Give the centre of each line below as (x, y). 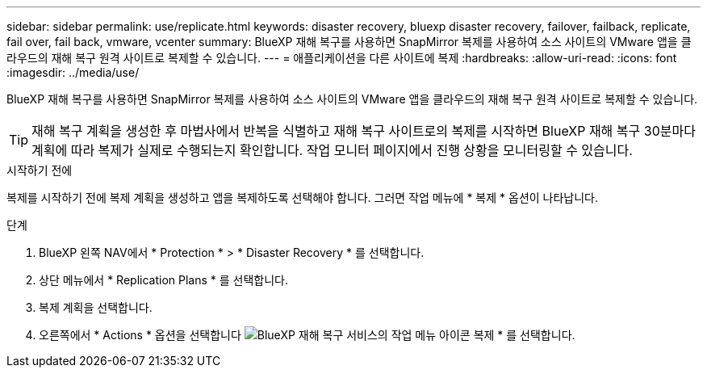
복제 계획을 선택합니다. (96, 307)
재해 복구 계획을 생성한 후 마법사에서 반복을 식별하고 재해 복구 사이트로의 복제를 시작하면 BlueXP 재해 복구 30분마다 (364, 131)
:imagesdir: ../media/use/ (73, 72)
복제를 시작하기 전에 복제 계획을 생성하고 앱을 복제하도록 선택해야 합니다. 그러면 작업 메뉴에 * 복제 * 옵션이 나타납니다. (303, 198)
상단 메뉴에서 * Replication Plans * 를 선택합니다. (163, 280)
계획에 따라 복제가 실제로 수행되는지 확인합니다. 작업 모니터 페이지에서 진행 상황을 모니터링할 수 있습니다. (332, 150)
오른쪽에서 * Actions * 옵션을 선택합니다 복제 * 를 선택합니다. (307, 335)
